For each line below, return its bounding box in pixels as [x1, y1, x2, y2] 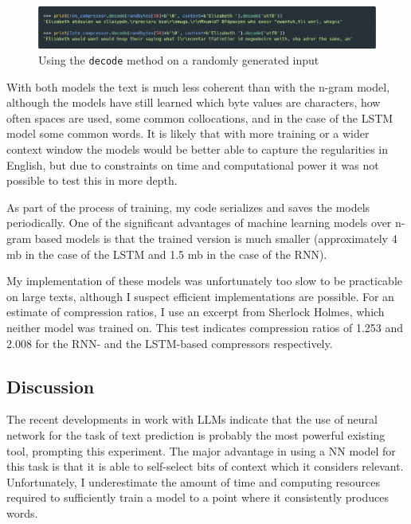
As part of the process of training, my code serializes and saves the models [6, 198, 370, 215]
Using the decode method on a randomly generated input [38, 52, 319, 68]
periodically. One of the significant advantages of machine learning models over [6, 214, 392, 231]
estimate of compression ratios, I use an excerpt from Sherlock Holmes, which [6, 303, 385, 320]
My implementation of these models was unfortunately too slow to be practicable [6, 272, 402, 289]
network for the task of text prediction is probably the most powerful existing [6, 426, 386, 443]
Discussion [6, 373, 95, 398]
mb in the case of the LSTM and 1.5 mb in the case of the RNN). [6, 245, 327, 262]
